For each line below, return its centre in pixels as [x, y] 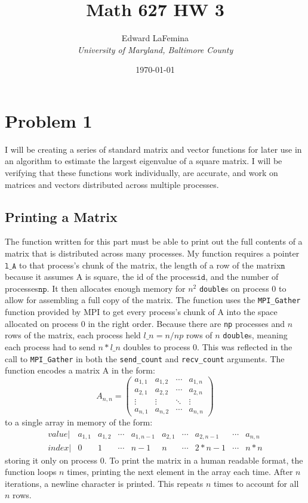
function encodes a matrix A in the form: [80, 370]
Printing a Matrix [61, 216]
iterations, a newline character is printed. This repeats [104, 483]
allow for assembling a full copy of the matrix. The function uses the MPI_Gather [153, 300]
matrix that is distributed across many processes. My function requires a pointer [152, 253]
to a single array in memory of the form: [79, 422]
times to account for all [256, 483]
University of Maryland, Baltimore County [155, 49]
